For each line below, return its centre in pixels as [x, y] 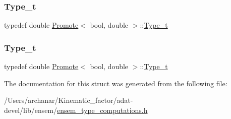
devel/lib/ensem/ [31, 110]
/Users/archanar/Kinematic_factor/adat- [69, 100]
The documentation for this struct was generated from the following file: [116, 83]
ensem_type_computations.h [102, 110]
